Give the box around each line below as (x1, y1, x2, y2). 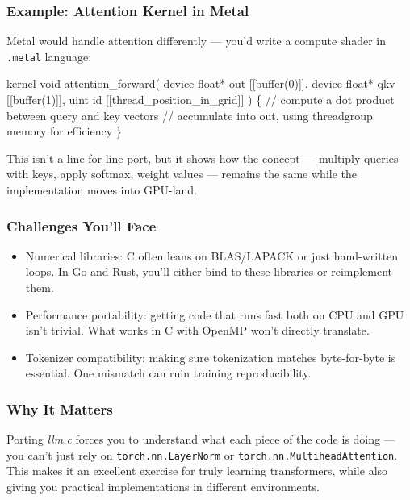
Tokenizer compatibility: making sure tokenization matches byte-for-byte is (25, 348, 396, 365)
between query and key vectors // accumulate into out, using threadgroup (6, 106, 373, 123)
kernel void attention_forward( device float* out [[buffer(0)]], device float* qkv (6, 75, 395, 92)
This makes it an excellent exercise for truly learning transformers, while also (6, 462, 388, 479)
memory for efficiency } (6, 123, 122, 140)
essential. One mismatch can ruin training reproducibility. (25, 365, 312, 381)
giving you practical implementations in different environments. (6, 478, 320, 495)
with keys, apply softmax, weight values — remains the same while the (6, 165, 357, 182)
